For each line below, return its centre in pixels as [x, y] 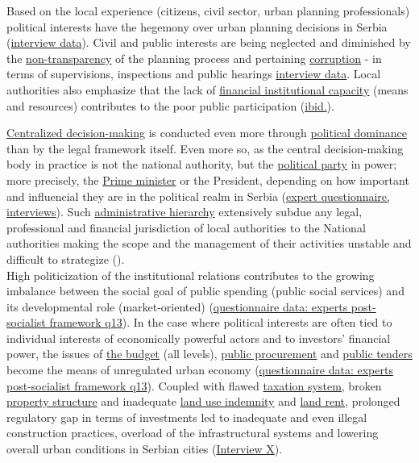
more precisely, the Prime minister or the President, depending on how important [208, 179]
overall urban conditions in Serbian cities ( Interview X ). [145, 449]
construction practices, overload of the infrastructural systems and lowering [193, 433]
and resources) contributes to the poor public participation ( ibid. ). [170, 105]
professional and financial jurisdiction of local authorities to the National [186, 227]
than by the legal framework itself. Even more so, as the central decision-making [205, 148]
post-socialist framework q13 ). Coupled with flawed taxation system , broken [194, 385]
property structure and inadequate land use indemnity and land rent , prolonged [203, 401]
